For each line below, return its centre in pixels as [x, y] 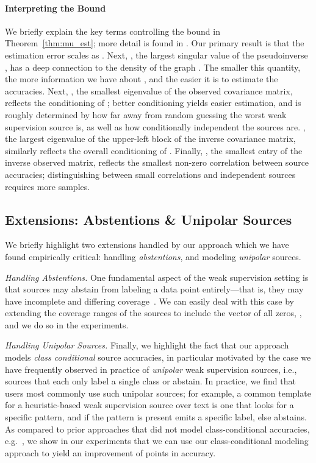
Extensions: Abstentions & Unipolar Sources [149, 219]
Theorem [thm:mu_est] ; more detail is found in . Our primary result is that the [155, 43]
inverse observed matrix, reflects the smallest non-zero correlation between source [157, 162]
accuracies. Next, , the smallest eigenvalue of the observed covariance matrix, [149, 90]
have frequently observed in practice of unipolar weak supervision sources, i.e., [151, 369]
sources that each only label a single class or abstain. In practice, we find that [150, 381]
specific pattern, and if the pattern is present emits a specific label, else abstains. [156, 417]
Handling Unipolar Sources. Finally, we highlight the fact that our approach [147, 345]
